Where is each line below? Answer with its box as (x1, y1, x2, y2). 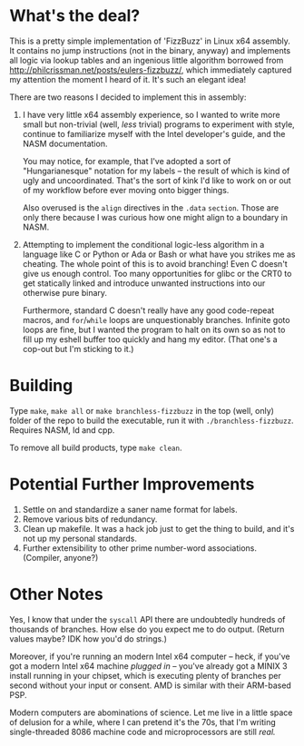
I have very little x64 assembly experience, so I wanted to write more (22, 109, 280, 120)
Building (9, 376, 74, 396)
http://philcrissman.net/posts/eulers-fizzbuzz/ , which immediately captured (9, 64, 292, 75)
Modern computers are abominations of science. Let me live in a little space (9, 707, 293, 718)
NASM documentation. (22, 138, 108, 149)
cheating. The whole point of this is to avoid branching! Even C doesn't (22, 258, 288, 269)
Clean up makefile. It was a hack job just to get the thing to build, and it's (22, 523, 295, 534)
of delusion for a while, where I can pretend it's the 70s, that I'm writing (9, 716, 277, 727)
